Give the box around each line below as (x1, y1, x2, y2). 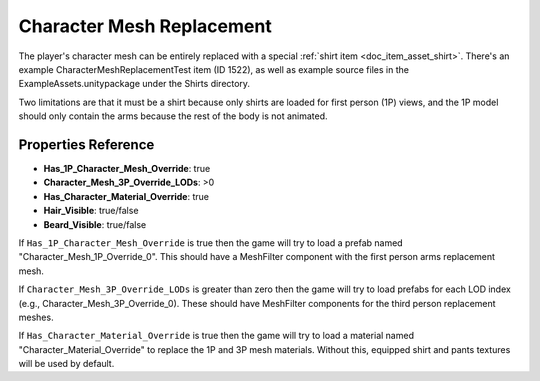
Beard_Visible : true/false (43, 218, 147, 230)
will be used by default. (18, 358, 115, 370)
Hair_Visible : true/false (43, 205, 139, 217)
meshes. (18, 311, 54, 323)
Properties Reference (18, 136, 155, 153)
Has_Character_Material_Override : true (43, 190, 210, 202)
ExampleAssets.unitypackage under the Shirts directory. (18, 78, 250, 90)
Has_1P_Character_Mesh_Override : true (43, 163, 211, 175)
